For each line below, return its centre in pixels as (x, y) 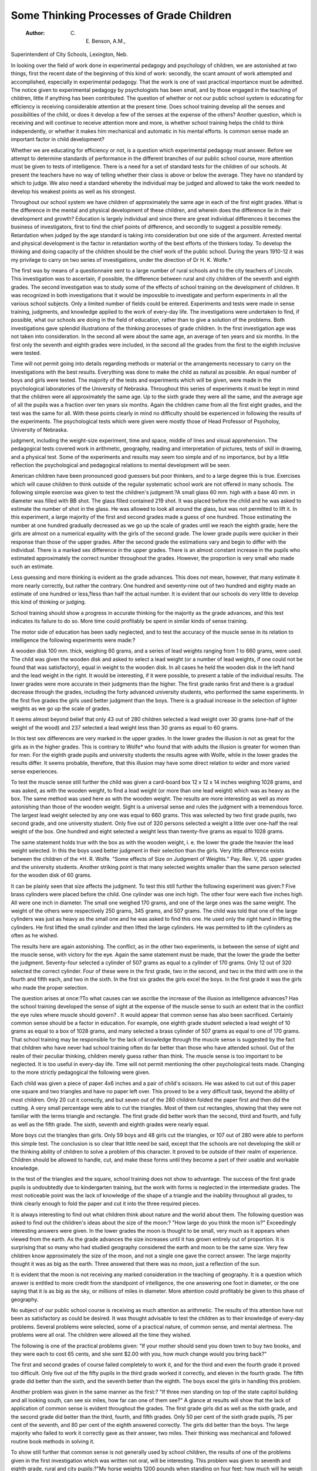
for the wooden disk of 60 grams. (51, 875)
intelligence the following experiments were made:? (73, 640)
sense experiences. (35, 771)
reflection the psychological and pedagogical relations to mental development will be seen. (121, 465)
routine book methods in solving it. (53, 1441)
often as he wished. (35, 936)
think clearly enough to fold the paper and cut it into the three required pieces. (106, 1204)
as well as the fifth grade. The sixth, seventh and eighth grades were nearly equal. (110, 1124)
